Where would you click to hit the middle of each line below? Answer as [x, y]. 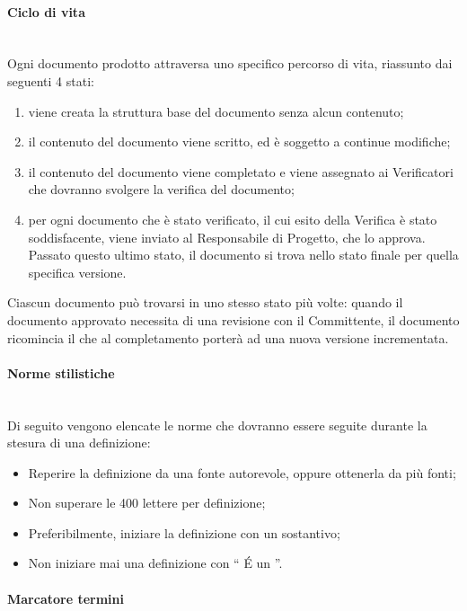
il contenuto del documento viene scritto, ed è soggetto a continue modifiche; [239, 142]
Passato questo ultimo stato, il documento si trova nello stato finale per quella [243, 255]
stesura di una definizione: [79, 443]
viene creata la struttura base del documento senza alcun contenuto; [216, 111]
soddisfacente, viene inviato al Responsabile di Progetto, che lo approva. [227, 237]
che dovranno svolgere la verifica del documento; [161, 189]
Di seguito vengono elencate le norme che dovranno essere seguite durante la [217, 425]
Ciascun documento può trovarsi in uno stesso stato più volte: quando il [205, 302]
